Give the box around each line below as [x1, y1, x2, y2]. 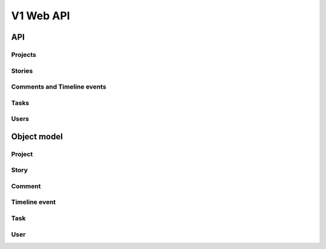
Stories [11, 66, 33, 75]
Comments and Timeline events [11, 83, 107, 91]
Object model [11, 131, 63, 142]
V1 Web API [11, 9, 71, 22]
